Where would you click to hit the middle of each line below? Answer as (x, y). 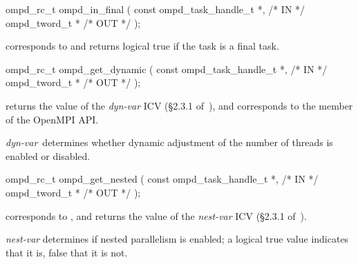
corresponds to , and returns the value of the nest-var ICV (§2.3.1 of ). (156, 215)
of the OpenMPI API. (52, 119)
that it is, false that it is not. (67, 252)
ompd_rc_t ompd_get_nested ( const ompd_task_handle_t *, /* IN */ (162, 179)
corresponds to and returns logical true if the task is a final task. (142, 46)
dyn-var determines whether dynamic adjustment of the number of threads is (169, 142)
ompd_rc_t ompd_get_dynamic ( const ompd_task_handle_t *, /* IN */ (167, 69)
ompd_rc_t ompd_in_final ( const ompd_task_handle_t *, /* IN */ (156, 9)
